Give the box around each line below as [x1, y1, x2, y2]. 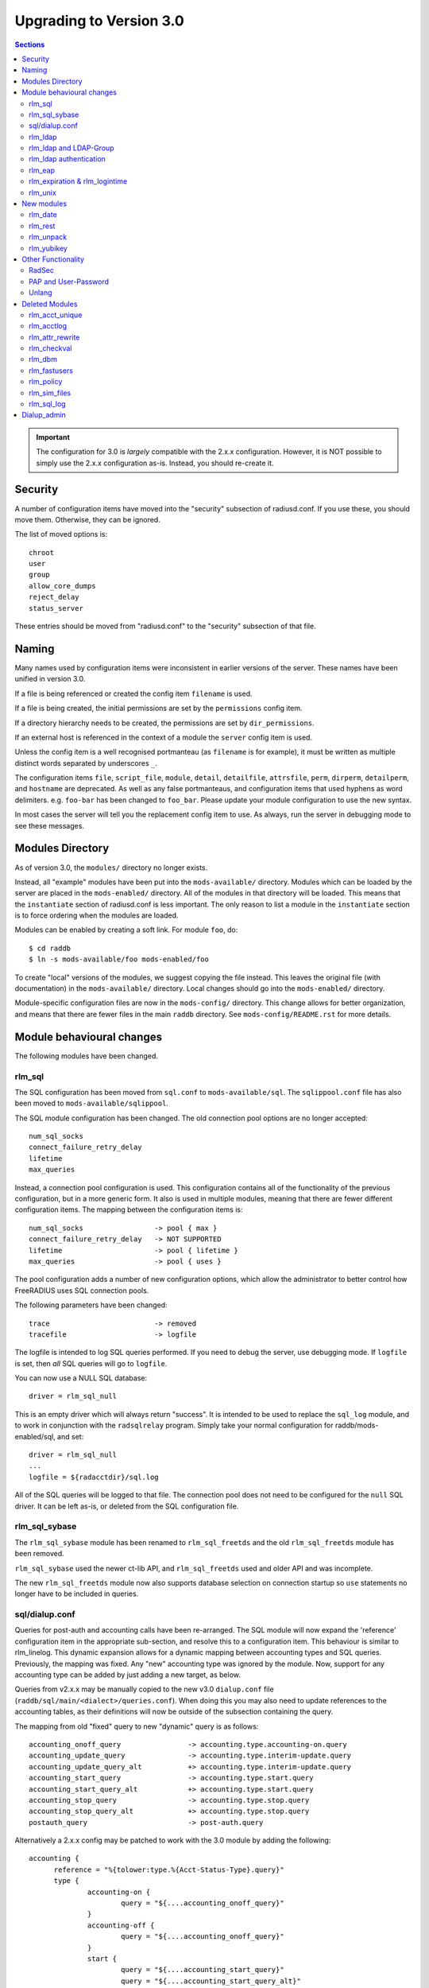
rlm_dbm [29, 355, 57, 364]
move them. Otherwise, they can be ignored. [14, 514, 160, 524]
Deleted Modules [21, 299, 78, 309]
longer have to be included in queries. [14, 1589, 139, 1598]
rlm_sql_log [29, 399, 67, 409]
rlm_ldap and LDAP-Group [29, 143, 114, 153]
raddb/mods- [334, 1420, 379, 1431]
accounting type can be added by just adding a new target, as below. [14, 1670, 242, 1679]
